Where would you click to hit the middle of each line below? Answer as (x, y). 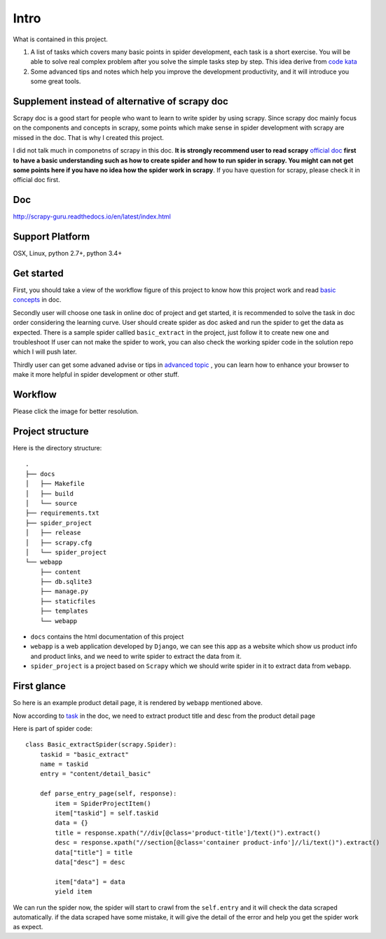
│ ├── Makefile (55, 484)
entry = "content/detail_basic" (95, 774)
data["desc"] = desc (90, 862)
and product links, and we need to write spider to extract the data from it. (136, 656)
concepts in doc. (37, 300)
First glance (40, 686)
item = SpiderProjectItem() (103, 803)
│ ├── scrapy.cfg (59, 542)
